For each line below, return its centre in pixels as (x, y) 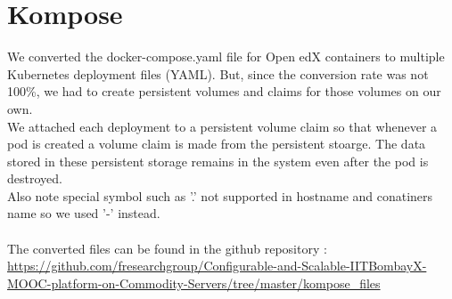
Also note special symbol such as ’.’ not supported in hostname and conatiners (220, 195)
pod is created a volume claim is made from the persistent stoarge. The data (217, 144)
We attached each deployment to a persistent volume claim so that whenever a (222, 126)
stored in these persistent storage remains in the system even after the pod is (218, 161)
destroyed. (35, 178)
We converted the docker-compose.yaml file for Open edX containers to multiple (226, 57)
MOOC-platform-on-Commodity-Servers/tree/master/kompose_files (194, 283)
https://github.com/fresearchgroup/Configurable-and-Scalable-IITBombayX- (217, 266)
